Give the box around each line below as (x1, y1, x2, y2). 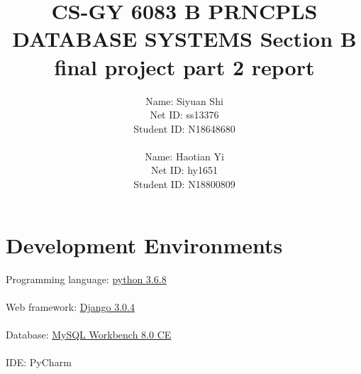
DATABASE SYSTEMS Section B (12, 24, 357, 53)
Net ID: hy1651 (151, 163, 218, 177)
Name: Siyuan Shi (145, 93, 223, 108)
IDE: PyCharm (6, 355, 72, 370)
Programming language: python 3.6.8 (6, 271, 167, 286)
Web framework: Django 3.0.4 (6, 299, 135, 314)
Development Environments (6, 230, 283, 259)
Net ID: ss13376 (150, 107, 219, 122)
